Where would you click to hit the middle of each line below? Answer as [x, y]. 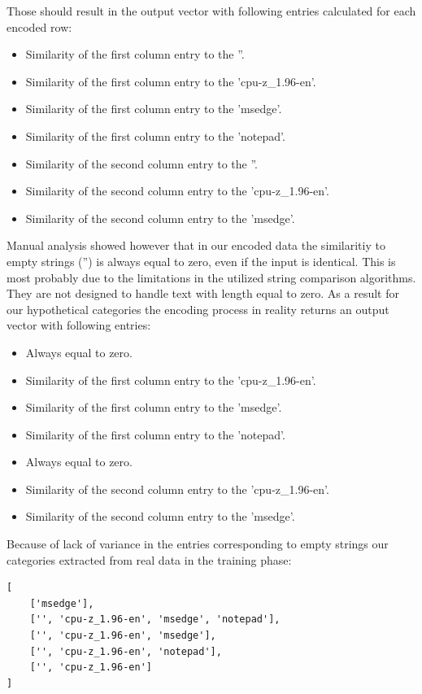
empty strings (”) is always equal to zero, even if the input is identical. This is [201, 261]
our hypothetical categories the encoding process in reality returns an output [198, 309]
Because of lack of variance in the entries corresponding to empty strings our [198, 544]
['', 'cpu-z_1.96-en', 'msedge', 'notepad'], [155, 620]
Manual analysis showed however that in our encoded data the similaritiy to [196, 245]
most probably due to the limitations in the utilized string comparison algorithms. [211, 277]
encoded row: [39, 26]
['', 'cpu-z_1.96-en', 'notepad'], [126, 651]
